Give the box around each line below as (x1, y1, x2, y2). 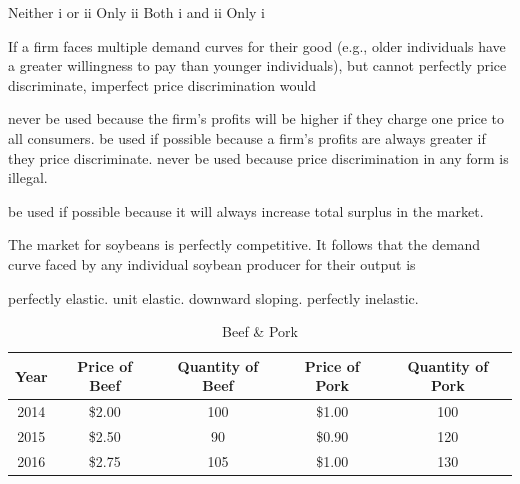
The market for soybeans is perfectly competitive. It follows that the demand (8, 234, 481, 255)
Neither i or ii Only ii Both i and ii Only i (8, 2, 265, 22)
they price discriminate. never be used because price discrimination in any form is (8, 147, 509, 168)
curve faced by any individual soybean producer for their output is (8, 253, 416, 274)
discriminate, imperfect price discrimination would (8, 74, 316, 95)
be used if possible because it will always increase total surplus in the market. (8, 200, 484, 221)
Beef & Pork (222, 321, 298, 342)
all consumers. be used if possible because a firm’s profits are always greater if (8, 127, 486, 148)
